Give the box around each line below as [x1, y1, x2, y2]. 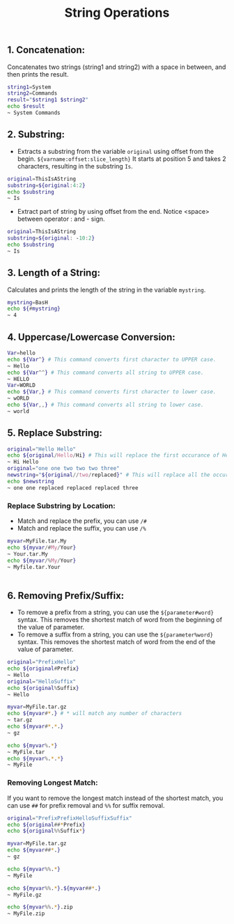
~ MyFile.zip [7, 910, 45, 917]
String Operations [64, 5, 170, 21]
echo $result [7, 103, 45, 110]
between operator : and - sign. [17, 214, 106, 224]
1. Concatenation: [7, 44, 86, 56]
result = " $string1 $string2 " [7, 96, 89, 104]
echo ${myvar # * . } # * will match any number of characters [7, 710, 182, 717]
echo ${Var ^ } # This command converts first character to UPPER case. [7, 356, 217, 363]
